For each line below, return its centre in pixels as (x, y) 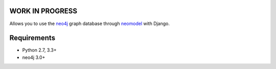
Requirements (32, 38)
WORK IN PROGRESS (43, 11)
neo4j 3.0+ (34, 57)
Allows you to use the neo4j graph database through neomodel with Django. (90, 24)
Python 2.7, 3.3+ (39, 50)
